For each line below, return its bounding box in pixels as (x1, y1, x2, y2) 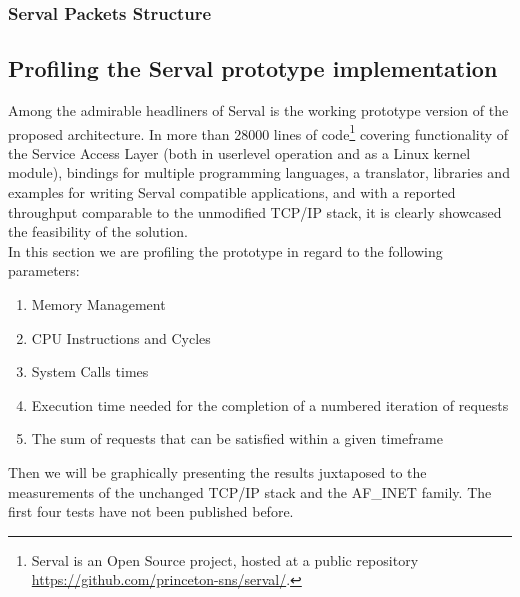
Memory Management (31, 294, 166, 315)
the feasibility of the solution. (8, 221, 188, 242)
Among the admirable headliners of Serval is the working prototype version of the (8, 100, 509, 121)
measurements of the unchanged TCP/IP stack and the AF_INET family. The (8, 481, 492, 502)
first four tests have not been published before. (8, 501, 294, 522)
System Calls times (31, 361, 149, 382)
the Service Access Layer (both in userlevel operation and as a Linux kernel (8, 142, 471, 163)
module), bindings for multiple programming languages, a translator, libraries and (8, 162, 510, 183)
